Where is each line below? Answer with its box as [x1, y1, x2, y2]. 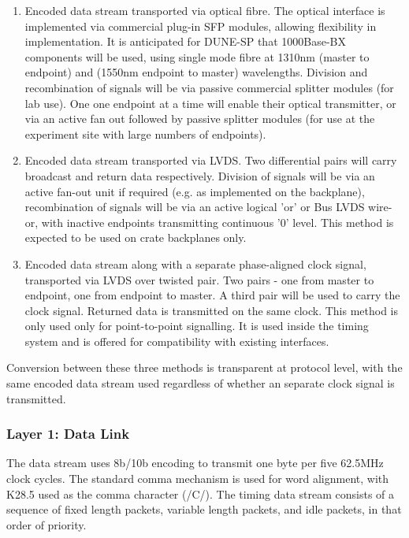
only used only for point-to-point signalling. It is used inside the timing [24, 317, 369, 334]
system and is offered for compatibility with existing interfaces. [24, 332, 329, 349]
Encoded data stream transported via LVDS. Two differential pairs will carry [24, 152, 397, 169]
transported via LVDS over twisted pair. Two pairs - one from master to [24, 271, 374, 288]
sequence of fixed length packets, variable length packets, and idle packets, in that [6, 501, 402, 518]
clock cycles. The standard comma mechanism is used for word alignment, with [6, 470, 389, 487]
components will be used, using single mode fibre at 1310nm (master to [24, 48, 370, 65]
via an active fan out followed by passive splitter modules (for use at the [24, 110, 375, 127]
